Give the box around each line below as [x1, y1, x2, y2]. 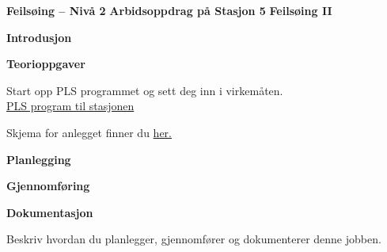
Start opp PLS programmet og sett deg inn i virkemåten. [6, 82, 283, 98]
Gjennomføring [6, 178, 90, 194]
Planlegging [6, 151, 71, 167]
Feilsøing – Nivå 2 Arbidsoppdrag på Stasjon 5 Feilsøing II [6, 2, 332, 18]
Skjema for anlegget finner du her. [6, 124, 172, 140]
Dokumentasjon [6, 204, 93, 220]
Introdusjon [6, 29, 72, 45]
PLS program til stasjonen [6, 97, 135, 114]
